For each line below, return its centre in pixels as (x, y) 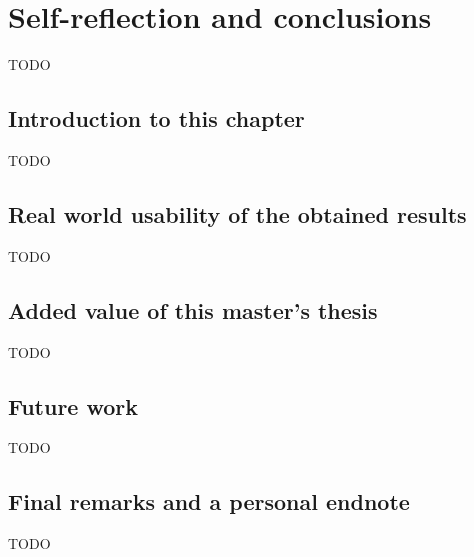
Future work (73, 405)
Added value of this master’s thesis (193, 309)
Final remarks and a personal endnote (209, 501)
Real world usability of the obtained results (237, 213)
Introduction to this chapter (156, 118)
